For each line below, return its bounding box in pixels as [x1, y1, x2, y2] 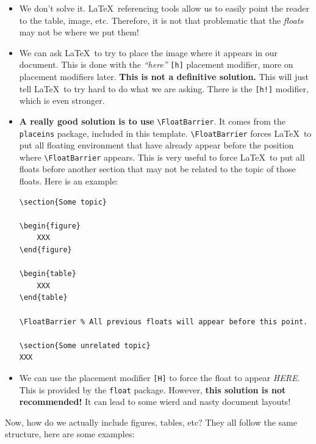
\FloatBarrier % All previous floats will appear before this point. [19, 317, 308, 326]
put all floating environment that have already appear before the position [19, 139, 294, 151]
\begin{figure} [19, 221, 81, 230]
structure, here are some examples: [5, 428, 135, 440]
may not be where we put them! [19, 26, 139, 38]
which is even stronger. [19, 94, 105, 107]
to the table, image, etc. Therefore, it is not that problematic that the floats [19, 13, 304, 26]
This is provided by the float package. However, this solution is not [19, 383, 286, 396]
